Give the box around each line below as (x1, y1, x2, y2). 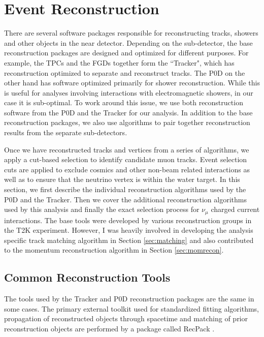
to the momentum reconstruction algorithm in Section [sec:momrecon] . (4, 244, 224, 255)
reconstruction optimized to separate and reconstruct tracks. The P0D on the (4, 67, 245, 78)
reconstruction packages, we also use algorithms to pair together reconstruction (4, 117, 250, 128)
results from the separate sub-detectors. (4, 127, 127, 138)
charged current (211, 204, 260, 215)
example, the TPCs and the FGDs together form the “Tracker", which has (4, 57, 235, 68)
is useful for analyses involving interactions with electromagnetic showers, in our (4, 87, 253, 98)
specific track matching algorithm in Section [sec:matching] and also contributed (4, 234, 254, 245)
